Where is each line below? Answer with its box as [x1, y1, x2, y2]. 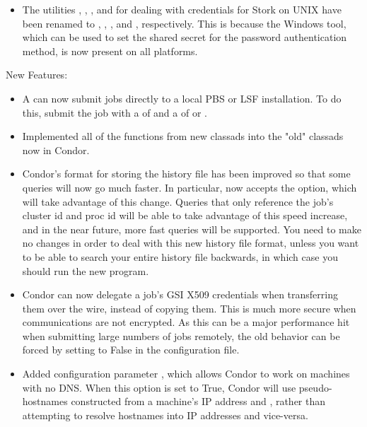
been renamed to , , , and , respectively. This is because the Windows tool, [22, 16, 346, 30]
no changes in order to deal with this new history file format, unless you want [22, 235, 359, 250]
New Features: [6, 67, 68, 82]
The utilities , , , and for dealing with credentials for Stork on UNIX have [22, 2, 342, 16]
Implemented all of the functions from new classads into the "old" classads [22, 129, 344, 144]
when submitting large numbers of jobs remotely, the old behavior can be [22, 328, 340, 343]
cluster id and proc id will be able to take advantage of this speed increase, [22, 208, 348, 223]
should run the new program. [22, 263, 149, 278]
